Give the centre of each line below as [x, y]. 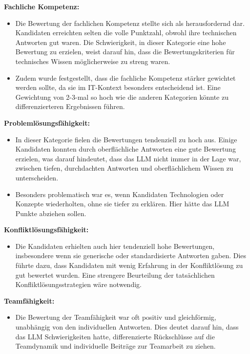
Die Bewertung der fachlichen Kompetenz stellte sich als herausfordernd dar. [130, 23]
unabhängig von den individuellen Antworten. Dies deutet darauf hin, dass [127, 327]
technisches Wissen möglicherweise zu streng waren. [93, 61]
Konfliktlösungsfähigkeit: [46, 230]
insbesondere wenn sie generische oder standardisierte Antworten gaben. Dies [131, 255]
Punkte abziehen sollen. [51, 213]
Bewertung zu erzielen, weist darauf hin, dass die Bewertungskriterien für [125, 52]
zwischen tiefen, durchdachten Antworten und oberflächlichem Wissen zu [124, 168]
